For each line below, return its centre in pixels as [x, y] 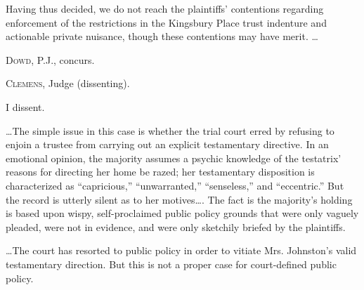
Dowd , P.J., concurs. [50, 59]
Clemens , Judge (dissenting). [68, 83]
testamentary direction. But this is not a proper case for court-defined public [171, 264]
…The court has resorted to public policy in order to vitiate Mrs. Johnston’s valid [181, 250]
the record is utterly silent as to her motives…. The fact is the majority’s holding [179, 199]
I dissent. [25, 106]
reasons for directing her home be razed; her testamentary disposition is [160, 172]
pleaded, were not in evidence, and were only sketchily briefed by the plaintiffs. [176, 226]
